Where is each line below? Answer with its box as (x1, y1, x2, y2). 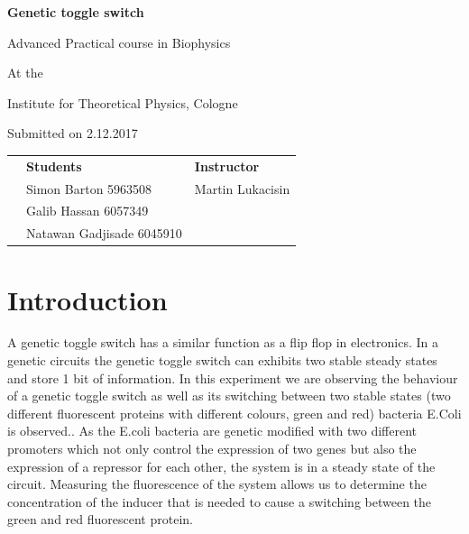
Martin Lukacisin (194, 179, 290, 198)
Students (26, 156, 82, 175)
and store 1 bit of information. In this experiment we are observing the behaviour (7, 368, 458, 387)
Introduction (7, 281, 168, 318)
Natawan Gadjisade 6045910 (26, 224, 182, 243)
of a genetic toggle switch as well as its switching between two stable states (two (7, 386, 451, 405)
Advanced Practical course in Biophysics (7, 32, 231, 51)
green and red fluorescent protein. (7, 510, 193, 529)
